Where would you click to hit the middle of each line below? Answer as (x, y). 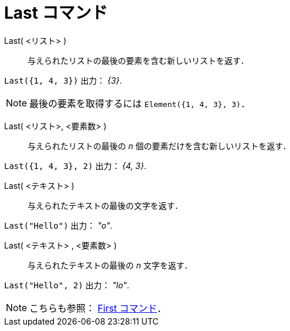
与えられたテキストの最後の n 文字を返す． (110, 265)
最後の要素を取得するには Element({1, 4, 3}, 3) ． (140, 103)
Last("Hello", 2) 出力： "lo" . (67, 285)
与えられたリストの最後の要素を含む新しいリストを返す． (138, 60)
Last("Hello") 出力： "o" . (58, 225)
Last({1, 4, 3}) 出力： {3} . (63, 80)
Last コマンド (56, 13)
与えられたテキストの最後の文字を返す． (105, 205)
